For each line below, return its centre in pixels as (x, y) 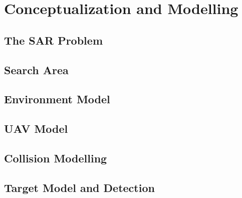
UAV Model (36, 129)
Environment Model (57, 99)
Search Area (36, 69)
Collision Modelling (56, 158)
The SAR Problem (54, 40)
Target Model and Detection (79, 187)
